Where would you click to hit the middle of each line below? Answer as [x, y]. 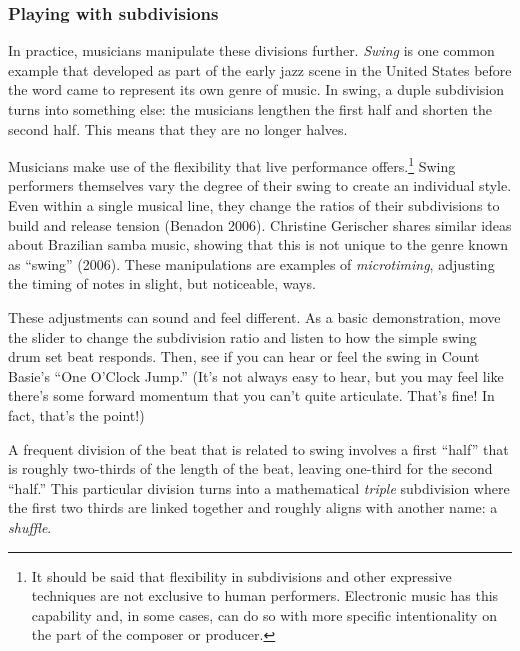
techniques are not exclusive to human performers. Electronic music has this [265, 595]
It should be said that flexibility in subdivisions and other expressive [241, 575]
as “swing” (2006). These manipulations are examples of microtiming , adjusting [251, 263]
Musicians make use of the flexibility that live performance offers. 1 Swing [232, 164]
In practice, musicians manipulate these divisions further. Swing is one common [251, 50]
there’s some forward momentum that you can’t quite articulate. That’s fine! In [251, 395]
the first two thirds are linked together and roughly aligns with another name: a [253, 507]
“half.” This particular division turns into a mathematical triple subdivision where [259, 487]
